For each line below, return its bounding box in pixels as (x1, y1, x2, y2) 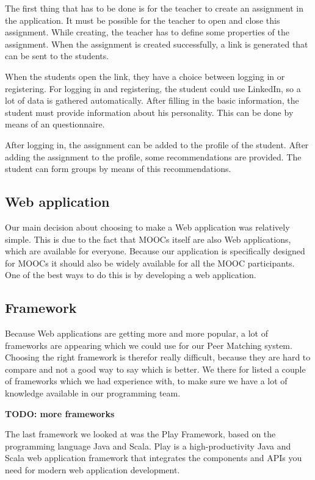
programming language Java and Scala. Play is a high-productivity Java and (5, 439, 291, 452)
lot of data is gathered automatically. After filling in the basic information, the (5, 94, 299, 107)
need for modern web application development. (5, 464, 180, 476)
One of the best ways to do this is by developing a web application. (5, 268, 256, 281)
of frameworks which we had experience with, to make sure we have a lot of (5, 374, 288, 387)
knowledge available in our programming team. (5, 387, 181, 399)
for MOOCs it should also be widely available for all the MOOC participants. (5, 256, 295, 269)
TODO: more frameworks (5, 407, 115, 420)
